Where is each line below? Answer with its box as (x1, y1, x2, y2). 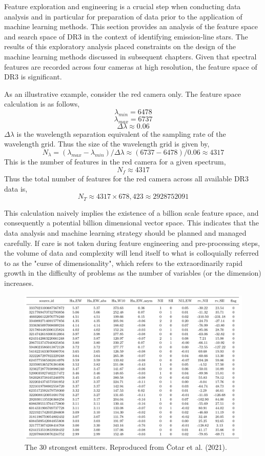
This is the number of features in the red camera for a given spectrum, (4, 156, 226, 167)
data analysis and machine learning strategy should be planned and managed (4, 227, 247, 238)
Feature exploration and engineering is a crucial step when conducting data (4, 1, 241, 11)
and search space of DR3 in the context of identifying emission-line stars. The (4, 31, 248, 42)
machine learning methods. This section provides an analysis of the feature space (4, 21, 258, 32)
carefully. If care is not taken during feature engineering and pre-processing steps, (4, 237, 260, 248)
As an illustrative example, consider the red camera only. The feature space (4, 88, 241, 99)
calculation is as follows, (4, 98, 80, 109)
